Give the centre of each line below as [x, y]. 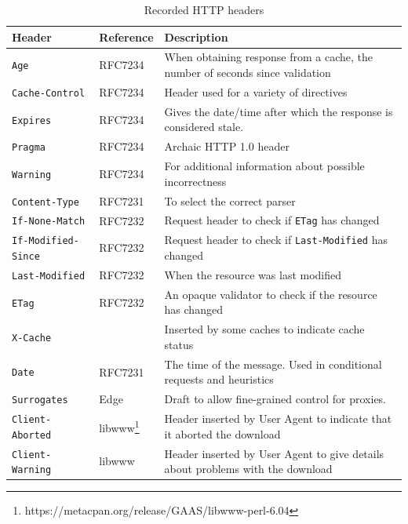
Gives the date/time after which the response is [279, 111]
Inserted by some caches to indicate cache [264, 329]
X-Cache [32, 338]
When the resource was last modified [253, 274]
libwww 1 [119, 426]
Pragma [29, 148]
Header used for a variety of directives [256, 91]
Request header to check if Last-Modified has [276, 240]
